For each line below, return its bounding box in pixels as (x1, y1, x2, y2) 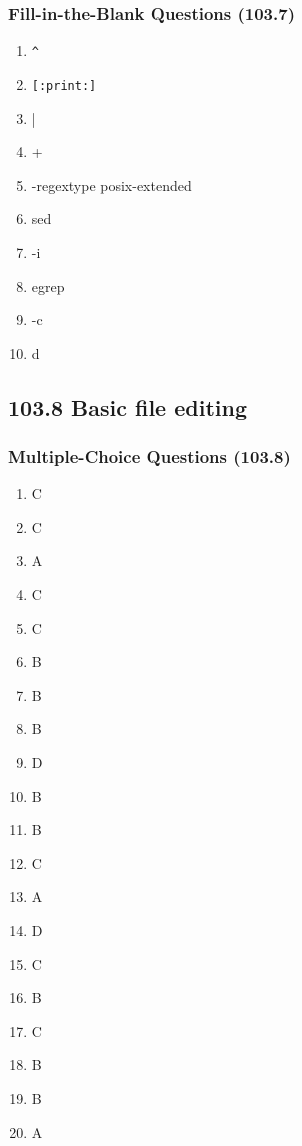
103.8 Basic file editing (8, 391, 247, 422)
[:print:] (31, 78, 97, 93)
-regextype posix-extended (31, 174, 192, 195)
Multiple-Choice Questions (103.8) (8, 443, 291, 468)
